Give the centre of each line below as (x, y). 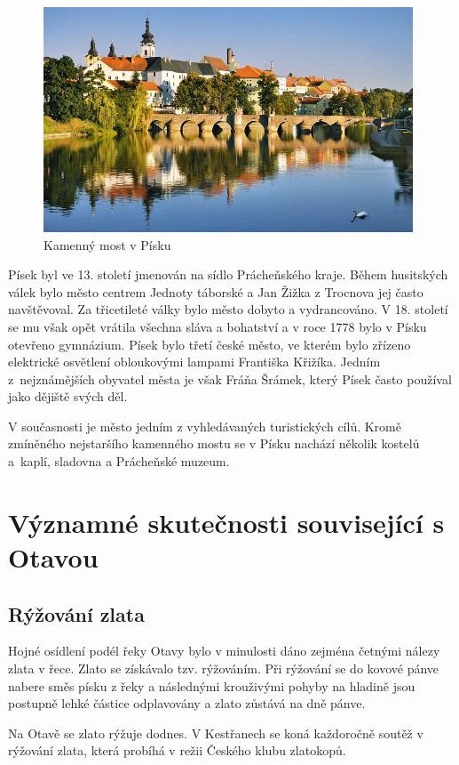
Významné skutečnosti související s (226, 522)
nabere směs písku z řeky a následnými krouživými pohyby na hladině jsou (212, 685)
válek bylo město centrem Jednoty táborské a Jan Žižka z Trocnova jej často (216, 291)
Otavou (53, 557)
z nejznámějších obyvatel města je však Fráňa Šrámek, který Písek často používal (230, 378)
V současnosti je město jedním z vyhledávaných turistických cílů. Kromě (205, 426)
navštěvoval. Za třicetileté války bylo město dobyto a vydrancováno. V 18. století (228, 309)
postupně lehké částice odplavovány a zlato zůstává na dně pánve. (187, 703)
